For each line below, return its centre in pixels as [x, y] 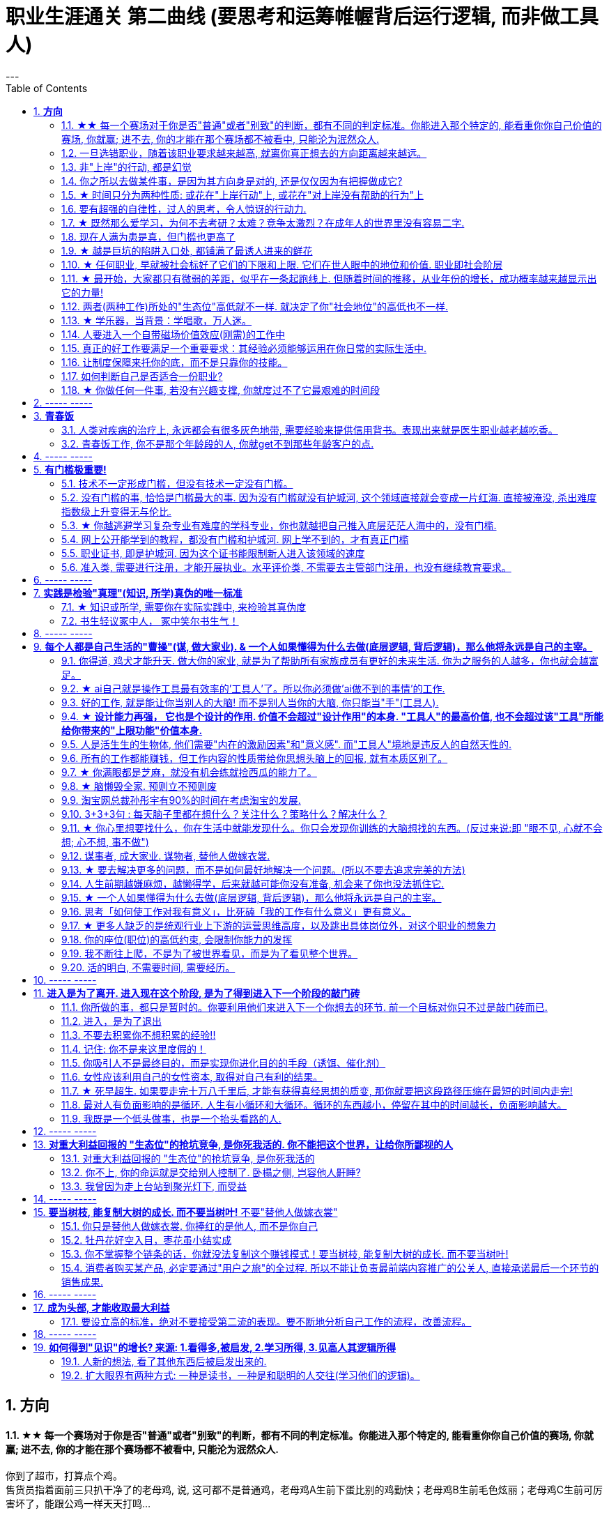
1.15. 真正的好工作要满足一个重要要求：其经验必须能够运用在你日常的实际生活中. [244, 348]
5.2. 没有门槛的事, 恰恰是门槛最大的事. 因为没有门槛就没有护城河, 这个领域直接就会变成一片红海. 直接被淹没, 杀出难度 [329, 497]
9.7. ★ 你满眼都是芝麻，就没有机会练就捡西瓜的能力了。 [189, 772]
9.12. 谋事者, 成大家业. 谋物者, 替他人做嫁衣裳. [166, 855]
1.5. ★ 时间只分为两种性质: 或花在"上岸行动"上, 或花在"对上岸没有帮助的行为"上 [243, 195]
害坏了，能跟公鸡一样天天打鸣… [78, 1504]
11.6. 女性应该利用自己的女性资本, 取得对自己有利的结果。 [192, 1076]
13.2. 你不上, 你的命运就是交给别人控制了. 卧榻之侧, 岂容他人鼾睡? [211, 1172]
